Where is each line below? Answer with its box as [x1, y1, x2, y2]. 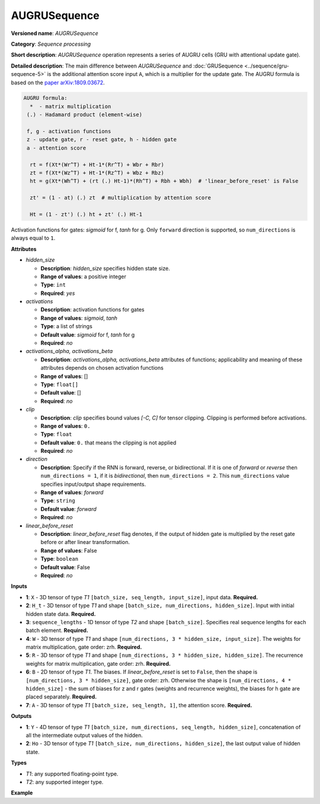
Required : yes [40, 290, 75, 297]
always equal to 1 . [11, 234, 56, 241]
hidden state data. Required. [25, 610, 96, 617]
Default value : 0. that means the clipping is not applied [40, 439, 177, 446]
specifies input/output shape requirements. [40, 481, 146, 488]
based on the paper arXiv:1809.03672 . [11, 79, 105, 86]
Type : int [40, 281, 66, 288]
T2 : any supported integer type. [25, 778, 104, 786]
